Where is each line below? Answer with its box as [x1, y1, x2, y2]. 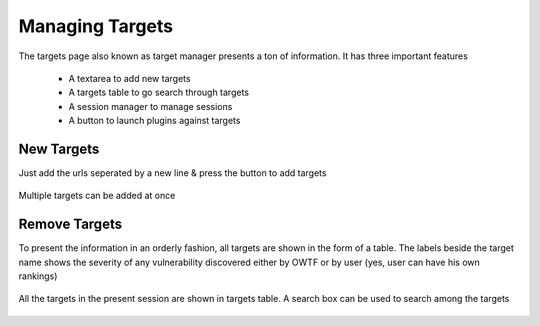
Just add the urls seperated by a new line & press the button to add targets [18, 167, 327, 179]
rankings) [18, 270, 58, 282]
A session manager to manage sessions [68, 100, 233, 112]
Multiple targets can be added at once [18, 190, 176, 202]
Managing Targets [18, 15, 174, 37]
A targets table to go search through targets [68, 86, 250, 99]
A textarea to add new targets [68, 72, 191, 84]
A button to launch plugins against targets [68, 115, 241, 127]
